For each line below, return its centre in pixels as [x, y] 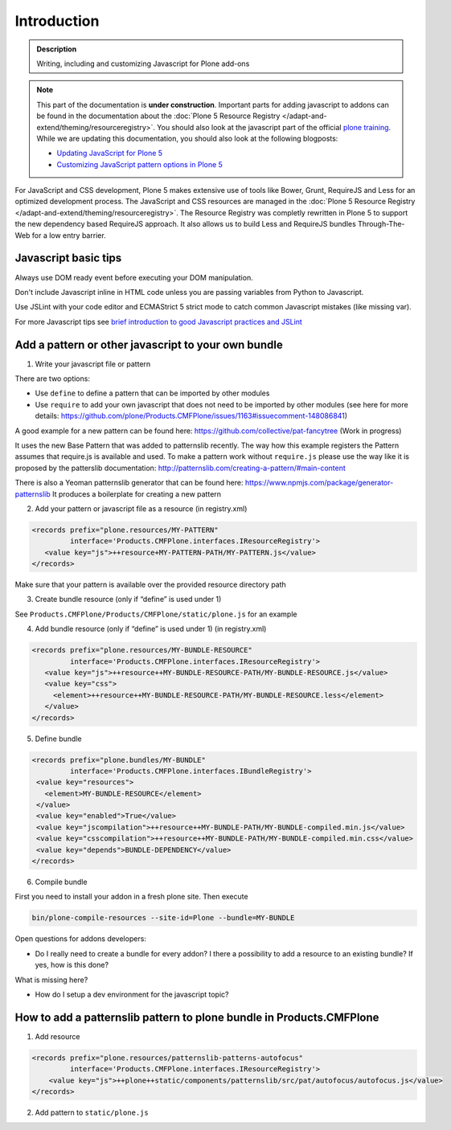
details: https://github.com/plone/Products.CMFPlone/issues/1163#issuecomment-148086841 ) [191, 416]
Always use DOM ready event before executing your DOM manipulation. [134, 277]
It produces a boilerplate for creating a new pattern [137, 493]
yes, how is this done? [72, 965]
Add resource [57, 1036]
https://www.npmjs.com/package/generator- [319, 483]
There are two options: [52, 379]
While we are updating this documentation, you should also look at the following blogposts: [187, 138]
